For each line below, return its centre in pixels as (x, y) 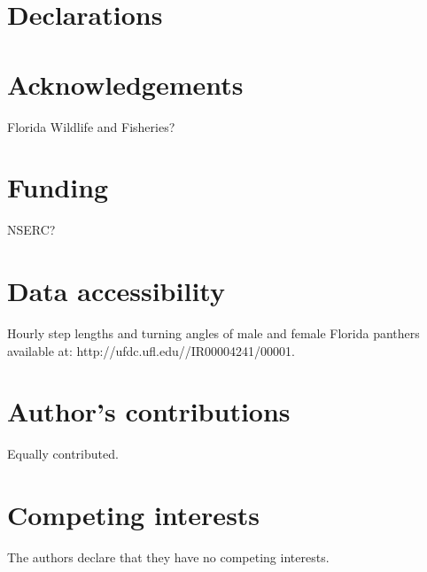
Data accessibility (116, 290)
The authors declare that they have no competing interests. (168, 557)
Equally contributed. (63, 454)
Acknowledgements (125, 84)
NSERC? (31, 230)
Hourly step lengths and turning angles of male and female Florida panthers (213, 332)
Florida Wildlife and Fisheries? (91, 126)
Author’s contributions (149, 411)
